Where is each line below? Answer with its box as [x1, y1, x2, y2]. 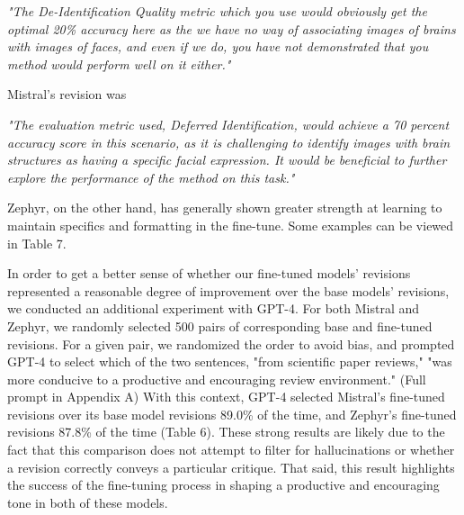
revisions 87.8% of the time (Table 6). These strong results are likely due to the [7, 422, 445, 441]
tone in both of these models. [7, 492, 168, 511]
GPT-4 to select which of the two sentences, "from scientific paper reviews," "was [7, 352, 452, 371]
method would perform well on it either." [7, 54, 231, 73]
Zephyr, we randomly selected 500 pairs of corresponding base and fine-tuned [7, 316, 433, 335]
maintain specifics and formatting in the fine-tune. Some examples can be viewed [7, 215, 454, 234]
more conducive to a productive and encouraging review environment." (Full [7, 369, 426, 388]
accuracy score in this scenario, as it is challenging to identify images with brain [7, 132, 451, 151]
